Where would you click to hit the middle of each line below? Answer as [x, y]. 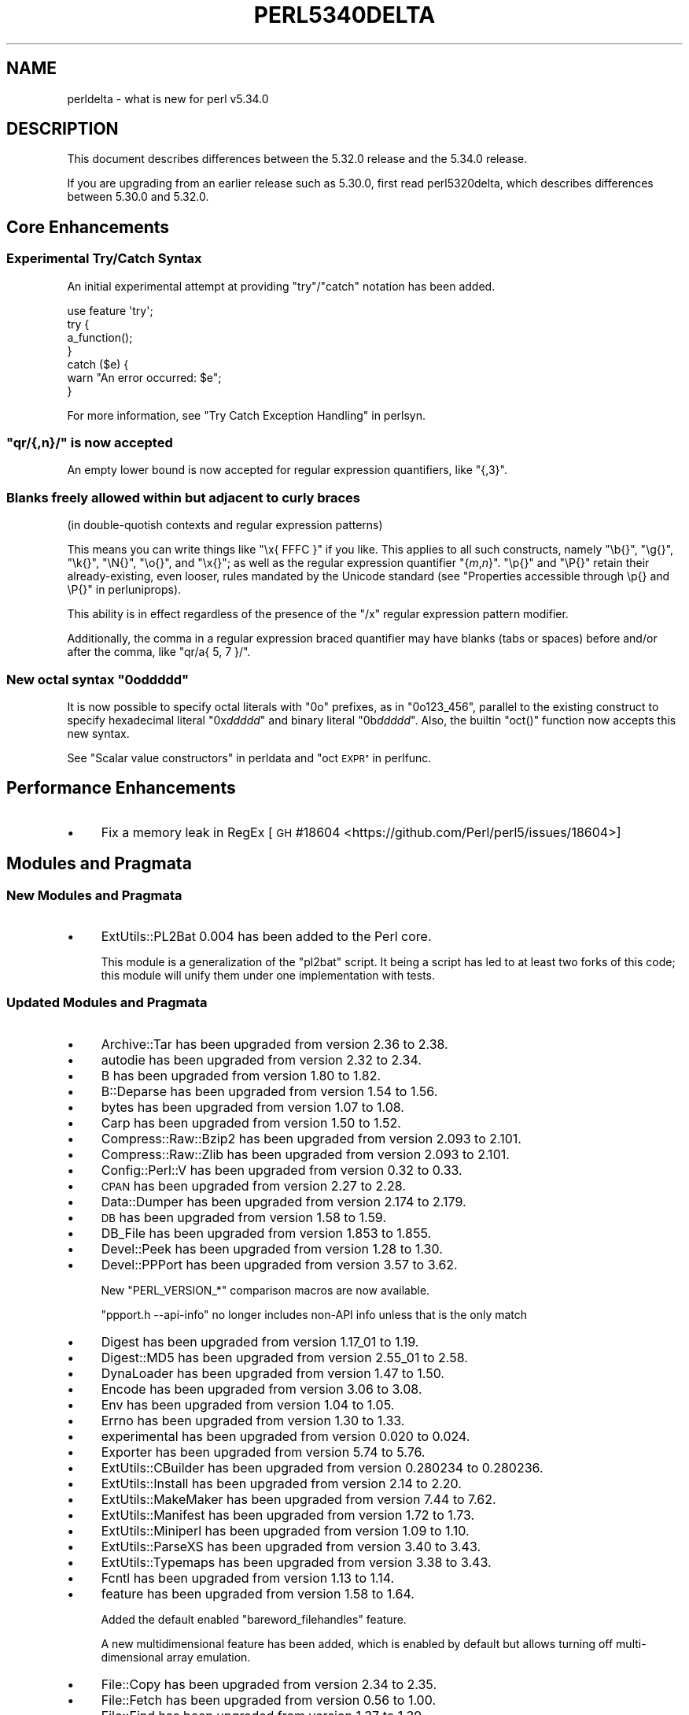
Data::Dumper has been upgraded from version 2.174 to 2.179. [284, 1201]
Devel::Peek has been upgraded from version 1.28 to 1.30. [272, 1248]
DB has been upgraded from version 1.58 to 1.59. [243, 1217]
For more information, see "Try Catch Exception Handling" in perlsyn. [247, 415]
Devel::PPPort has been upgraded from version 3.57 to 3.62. [279, 1264]
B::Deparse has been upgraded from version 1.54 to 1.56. [269, 1091]
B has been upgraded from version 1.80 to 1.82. [241, 1075]
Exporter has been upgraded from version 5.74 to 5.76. [263, 1452]
